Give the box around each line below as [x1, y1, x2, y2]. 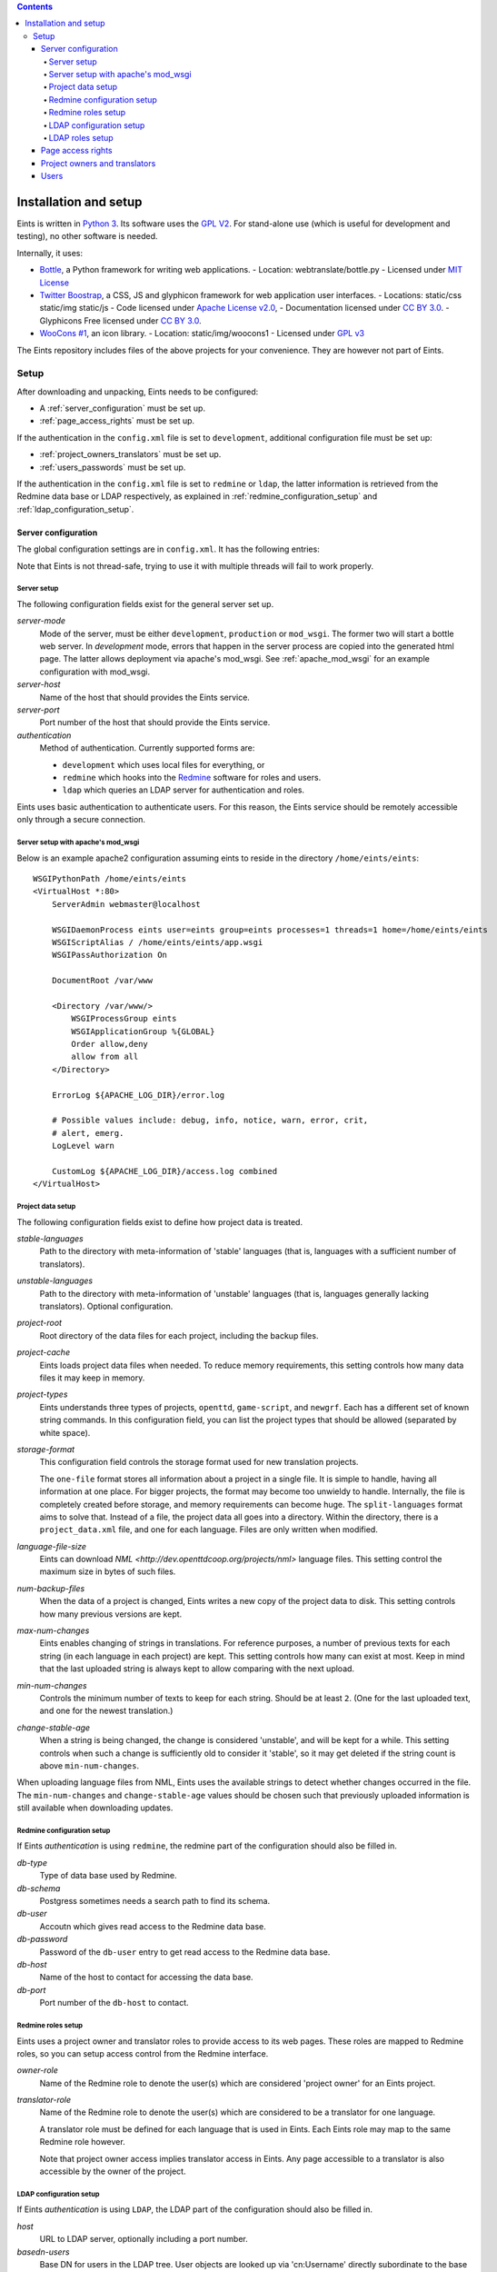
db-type [16, 1857, 47, 1868]
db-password [16, 1934, 68, 1945]
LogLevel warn [51, 1141, 115, 1151]
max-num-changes [16, 1625, 90, 1636]
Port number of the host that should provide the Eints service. [39, 717, 271, 728]
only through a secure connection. [16, 814, 145, 825]
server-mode [16, 615, 66, 626]
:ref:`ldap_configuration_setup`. [16, 503, 134, 514]
